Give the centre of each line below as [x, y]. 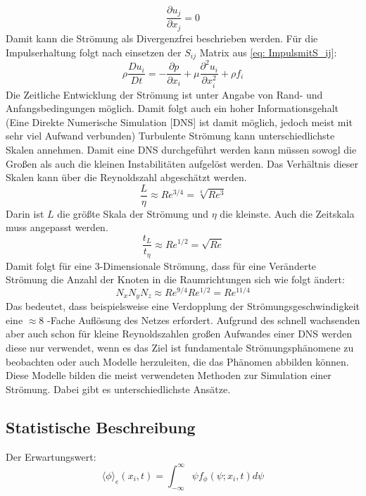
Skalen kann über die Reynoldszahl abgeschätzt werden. [126, 177]
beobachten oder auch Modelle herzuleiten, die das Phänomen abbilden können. [177, 361]
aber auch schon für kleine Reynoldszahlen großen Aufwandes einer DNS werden [179, 334]
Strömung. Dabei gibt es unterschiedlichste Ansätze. [118, 389]
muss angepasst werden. [57, 227]
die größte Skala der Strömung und [133, 213]
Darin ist [25, 213]
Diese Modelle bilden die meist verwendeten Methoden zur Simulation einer [169, 375]
